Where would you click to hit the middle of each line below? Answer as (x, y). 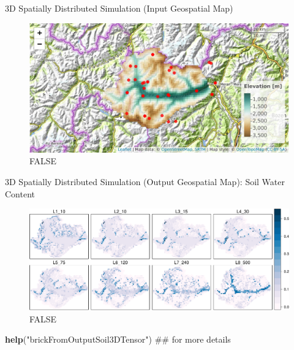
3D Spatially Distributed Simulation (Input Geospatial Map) (119, 8)
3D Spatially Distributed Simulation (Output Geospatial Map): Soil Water (145, 181)
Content (20, 193)
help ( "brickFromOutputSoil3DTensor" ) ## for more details (118, 339)
